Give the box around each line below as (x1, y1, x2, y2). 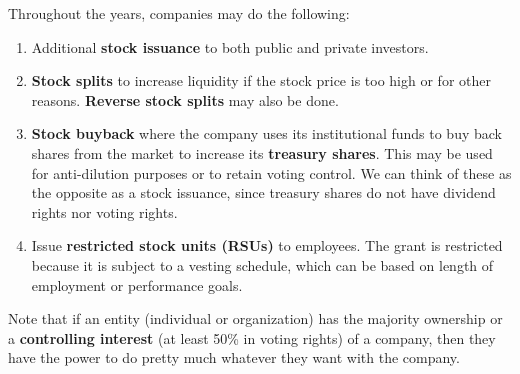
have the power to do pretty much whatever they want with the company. (8, 347, 460, 368)
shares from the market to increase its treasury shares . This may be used (31, 142, 493, 163)
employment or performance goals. (31, 274, 243, 295)
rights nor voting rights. (31, 201, 178, 222)
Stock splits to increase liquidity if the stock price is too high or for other (31, 70, 491, 91)
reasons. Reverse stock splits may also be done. (31, 89, 339, 110)
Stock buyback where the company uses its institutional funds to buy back (31, 123, 502, 144)
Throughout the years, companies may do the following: (8, 3, 350, 23)
